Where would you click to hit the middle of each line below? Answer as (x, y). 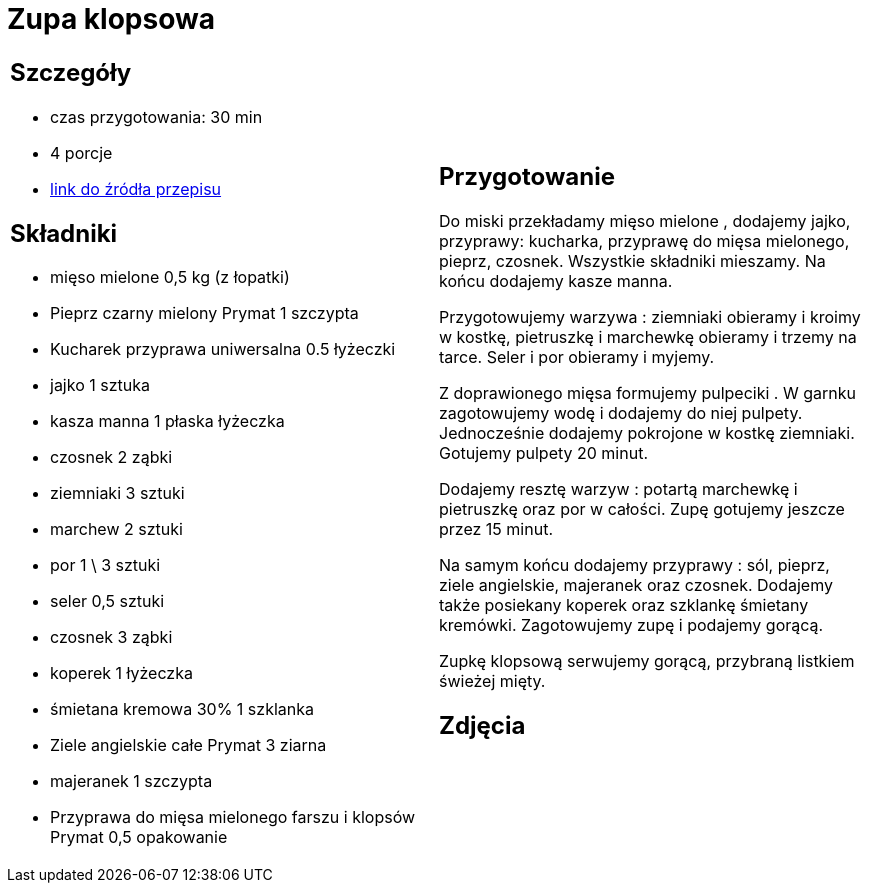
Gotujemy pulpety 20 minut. (543, 452)
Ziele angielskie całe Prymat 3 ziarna (188, 745)
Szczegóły (71, 72)
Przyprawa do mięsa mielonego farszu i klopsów (233, 817)
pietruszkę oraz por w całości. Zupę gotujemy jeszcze (642, 508)
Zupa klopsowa (111, 19)
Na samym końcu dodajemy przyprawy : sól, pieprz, (634, 564)
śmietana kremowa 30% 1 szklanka (182, 709)
